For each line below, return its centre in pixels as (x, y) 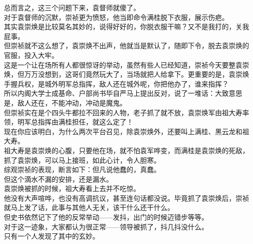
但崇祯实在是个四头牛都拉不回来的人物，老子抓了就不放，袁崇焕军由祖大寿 (123, 112)
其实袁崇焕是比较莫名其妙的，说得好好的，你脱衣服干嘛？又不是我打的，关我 (126, 26)
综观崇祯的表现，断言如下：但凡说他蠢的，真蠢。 (82, 169)
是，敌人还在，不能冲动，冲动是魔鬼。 (65, 102)
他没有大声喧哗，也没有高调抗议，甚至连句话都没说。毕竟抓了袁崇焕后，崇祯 (126, 198)
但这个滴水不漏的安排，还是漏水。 (58, 179)
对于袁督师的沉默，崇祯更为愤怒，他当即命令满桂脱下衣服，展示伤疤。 (116, 17)
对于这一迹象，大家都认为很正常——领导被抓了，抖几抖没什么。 (106, 226)
